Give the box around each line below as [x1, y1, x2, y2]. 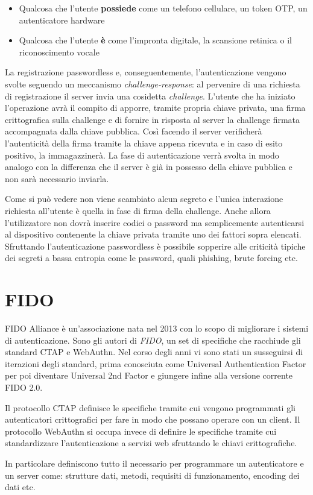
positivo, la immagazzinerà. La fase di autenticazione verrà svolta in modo [5, 148, 279, 161]
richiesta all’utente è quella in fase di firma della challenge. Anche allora [5, 204, 271, 216]
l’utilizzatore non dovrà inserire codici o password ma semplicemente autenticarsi [5, 216, 305, 229]
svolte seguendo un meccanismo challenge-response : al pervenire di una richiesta [5, 77, 300, 90]
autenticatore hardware [19, 13, 105, 26]
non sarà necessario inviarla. [5, 172, 109, 184]
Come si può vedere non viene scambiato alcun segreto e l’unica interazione [5, 192, 283, 205]
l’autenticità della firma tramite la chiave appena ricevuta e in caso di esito [5, 136, 283, 149]
